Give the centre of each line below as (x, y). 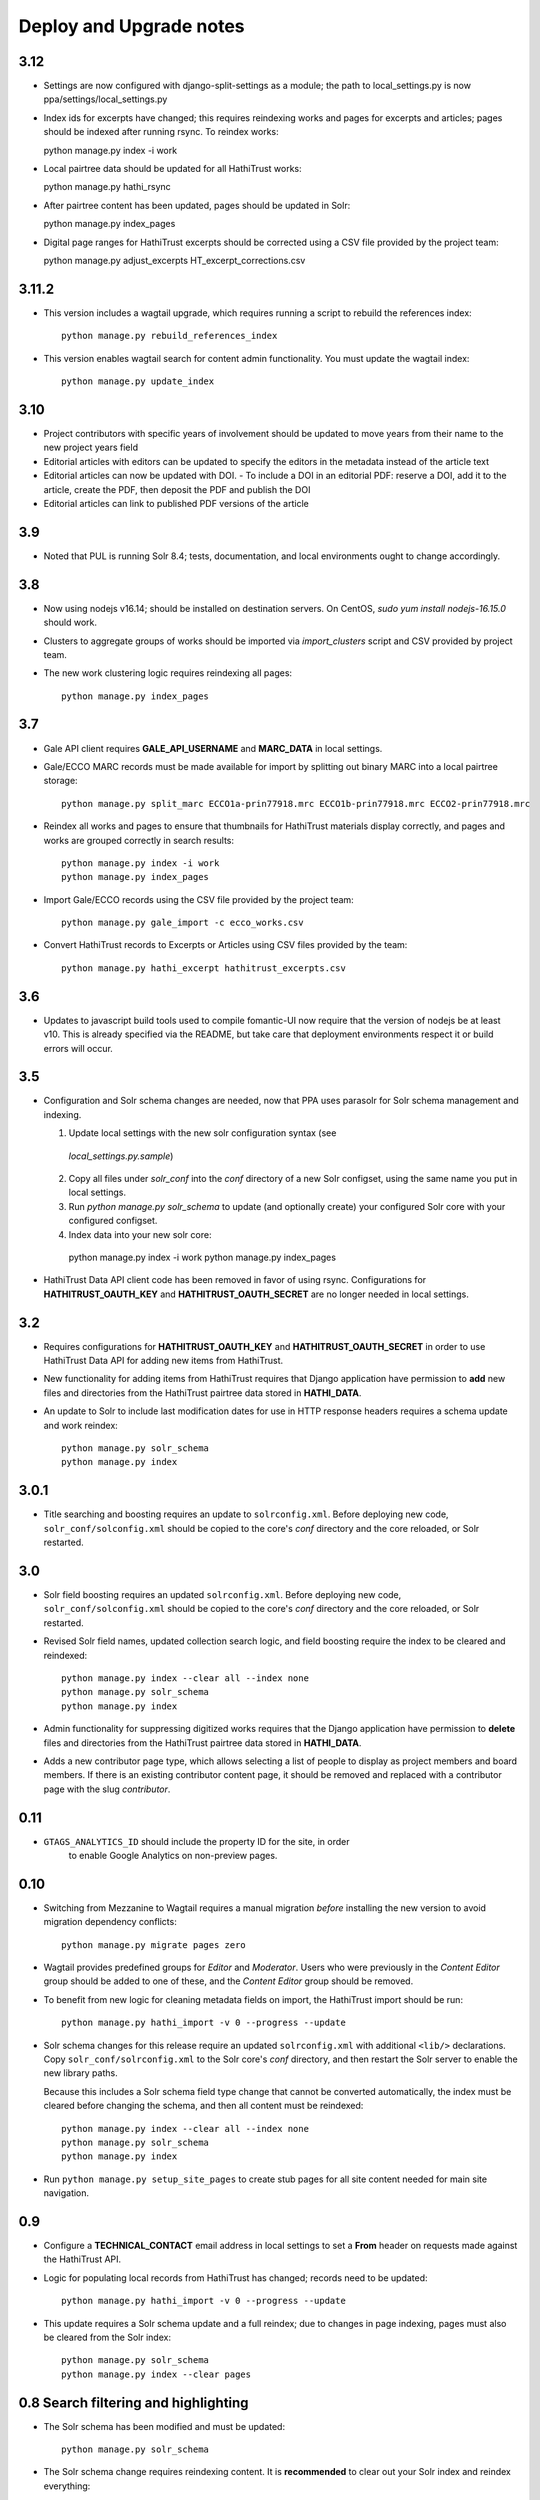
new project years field (91, 447)
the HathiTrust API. (82, 2259)
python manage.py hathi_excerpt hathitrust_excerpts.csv (204, 968)
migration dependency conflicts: (110, 1922)
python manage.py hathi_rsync (107, 187)
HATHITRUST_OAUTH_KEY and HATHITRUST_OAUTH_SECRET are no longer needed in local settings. (256, 1294)
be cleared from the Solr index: (107, 2337)
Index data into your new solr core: (140, 1234)
